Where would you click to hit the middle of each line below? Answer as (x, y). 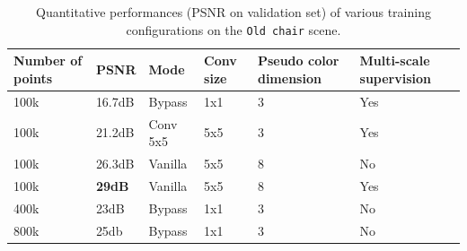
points (33, 78)
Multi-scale (395, 61)
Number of (48, 61)
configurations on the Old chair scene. (233, 29)
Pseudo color (298, 61)
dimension (289, 78)
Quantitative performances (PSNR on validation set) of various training (233, 12)
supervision (396, 78)
